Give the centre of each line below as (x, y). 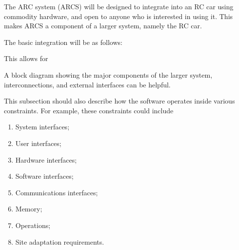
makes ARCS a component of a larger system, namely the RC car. (103, 26)
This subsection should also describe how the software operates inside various (119, 101)
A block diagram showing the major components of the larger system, (108, 74)
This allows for (26, 58)
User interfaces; (38, 143)
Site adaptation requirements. (60, 241)
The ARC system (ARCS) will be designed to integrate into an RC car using (119, 6)
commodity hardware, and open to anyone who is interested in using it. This (119, 16)
